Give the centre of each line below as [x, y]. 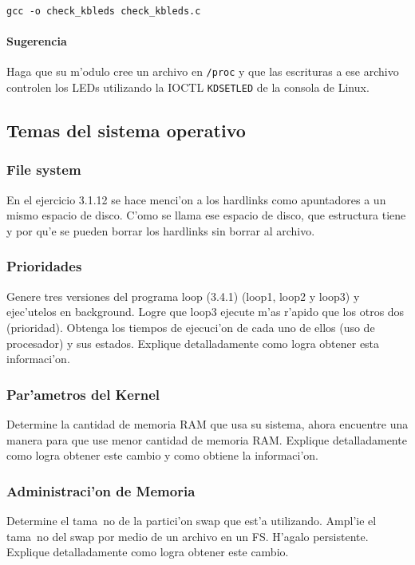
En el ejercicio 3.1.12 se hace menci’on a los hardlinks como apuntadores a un [196, 199]
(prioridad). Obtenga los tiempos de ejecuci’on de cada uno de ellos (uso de [191, 327]
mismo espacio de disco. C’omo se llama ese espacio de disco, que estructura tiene [206, 215]
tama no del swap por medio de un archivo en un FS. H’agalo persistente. [188, 536]
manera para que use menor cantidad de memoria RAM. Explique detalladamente [207, 439]
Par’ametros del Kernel [83, 394]
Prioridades [44, 266]
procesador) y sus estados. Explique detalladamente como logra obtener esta [193, 343]
